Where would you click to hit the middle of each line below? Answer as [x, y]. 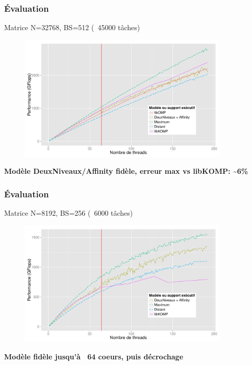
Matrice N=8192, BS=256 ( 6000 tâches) [69, 213]
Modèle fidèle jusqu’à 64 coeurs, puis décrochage [94, 356]
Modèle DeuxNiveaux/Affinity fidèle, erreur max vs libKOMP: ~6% [126, 171]
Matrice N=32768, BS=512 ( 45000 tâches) [72, 27]
